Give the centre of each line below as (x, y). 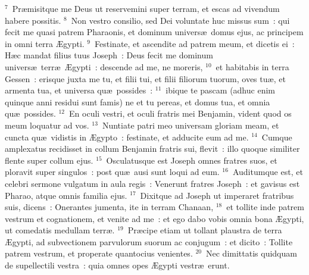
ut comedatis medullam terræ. (60, 230)
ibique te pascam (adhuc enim (220, 90)
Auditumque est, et (268, 172)
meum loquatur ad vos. (47, 125)
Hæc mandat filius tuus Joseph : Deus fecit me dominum (109, 55)
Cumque (277, 137)
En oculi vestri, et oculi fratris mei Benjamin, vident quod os (180, 113)
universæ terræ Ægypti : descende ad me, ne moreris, (104, 66)
